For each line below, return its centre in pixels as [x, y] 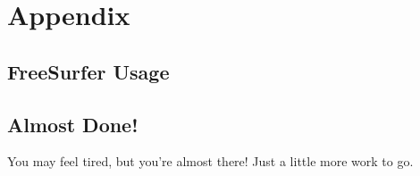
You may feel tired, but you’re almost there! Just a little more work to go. [210, 161]
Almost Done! [73, 124]
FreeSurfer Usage [88, 71]
